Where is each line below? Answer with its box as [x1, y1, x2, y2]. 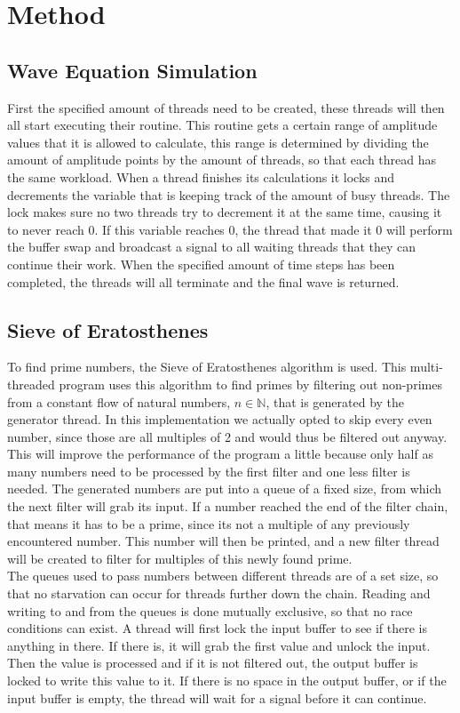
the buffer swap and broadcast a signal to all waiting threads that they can [7, 237, 416, 256]
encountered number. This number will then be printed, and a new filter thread [7, 532, 440, 550]
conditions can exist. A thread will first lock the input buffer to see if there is [7, 619, 428, 637]
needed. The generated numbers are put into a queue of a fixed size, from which [7, 479, 442, 498]
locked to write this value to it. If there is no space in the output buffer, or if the [7, 671, 447, 689]
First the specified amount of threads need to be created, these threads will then [7, 98, 445, 116]
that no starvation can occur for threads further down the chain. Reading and [7, 584, 431, 603]
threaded [7, 374, 55, 393]
